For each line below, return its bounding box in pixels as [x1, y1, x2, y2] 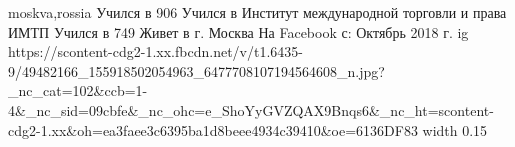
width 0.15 [422, 119, 488, 140]
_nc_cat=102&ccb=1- [8, 80, 148, 101]
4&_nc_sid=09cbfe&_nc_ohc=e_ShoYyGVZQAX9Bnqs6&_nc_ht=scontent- [8, 99, 494, 120]
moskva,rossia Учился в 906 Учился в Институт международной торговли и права [8, 2, 507, 22]
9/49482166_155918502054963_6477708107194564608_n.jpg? [8, 60, 385, 81]
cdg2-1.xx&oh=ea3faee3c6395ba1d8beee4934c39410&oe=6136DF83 [8, 119, 418, 140]
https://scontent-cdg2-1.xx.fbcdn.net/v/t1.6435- [8, 41, 303, 62]
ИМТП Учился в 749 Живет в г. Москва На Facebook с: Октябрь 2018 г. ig [8, 21, 469, 42]
